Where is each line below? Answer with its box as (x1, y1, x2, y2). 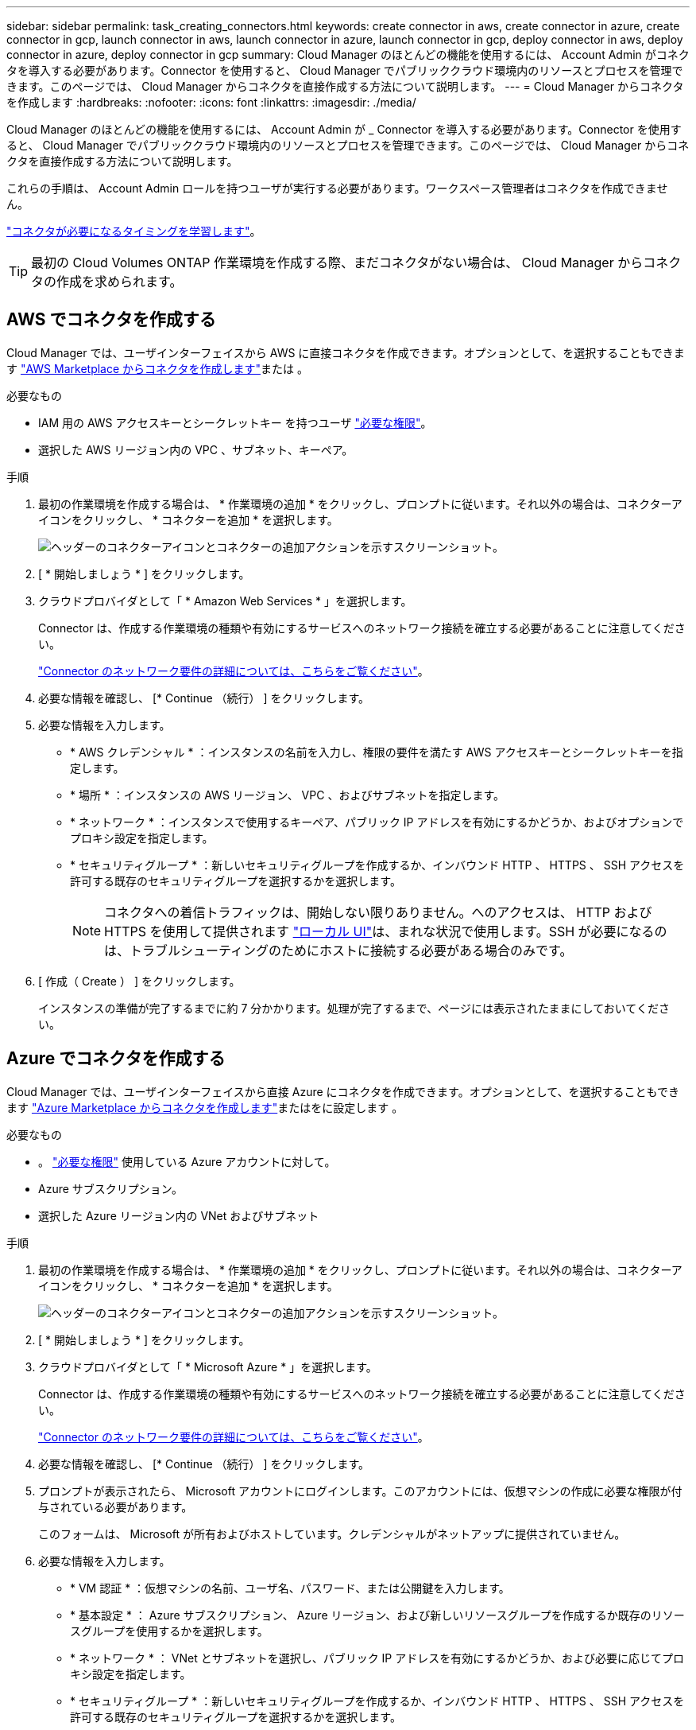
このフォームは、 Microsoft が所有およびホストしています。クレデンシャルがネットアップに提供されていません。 (38, 1526, 626, 1541)
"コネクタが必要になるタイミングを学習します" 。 (6, 224, 261, 238)
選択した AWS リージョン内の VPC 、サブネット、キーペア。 (38, 442, 354, 457)
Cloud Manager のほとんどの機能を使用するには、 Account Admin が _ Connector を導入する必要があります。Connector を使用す (6, 122, 682, 136)
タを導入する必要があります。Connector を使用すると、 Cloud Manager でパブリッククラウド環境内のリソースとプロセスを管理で (6, 64, 683, 77)
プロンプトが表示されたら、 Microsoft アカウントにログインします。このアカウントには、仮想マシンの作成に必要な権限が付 (38, 1483, 682, 1498)
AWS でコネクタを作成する (6, 309, 216, 330)
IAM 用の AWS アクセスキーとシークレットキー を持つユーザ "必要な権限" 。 (38, 415, 432, 430)
